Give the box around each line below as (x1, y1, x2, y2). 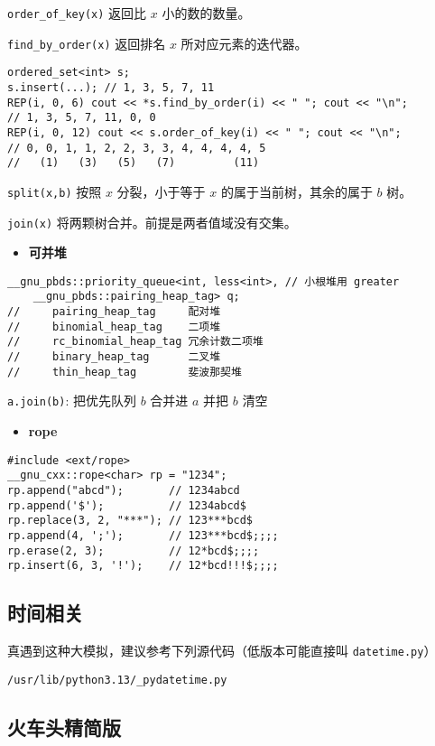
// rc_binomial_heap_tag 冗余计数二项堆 (7, 335, 264, 349)
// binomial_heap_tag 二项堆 (7, 320, 221, 333)
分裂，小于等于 (116, 182, 206, 200)
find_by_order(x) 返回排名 (7, 33, 166, 52)
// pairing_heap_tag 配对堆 (7, 305, 221, 319)
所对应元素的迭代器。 (180, 33, 308, 52)
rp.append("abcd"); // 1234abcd (7, 483, 240, 497)
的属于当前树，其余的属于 (220, 182, 373, 200)
